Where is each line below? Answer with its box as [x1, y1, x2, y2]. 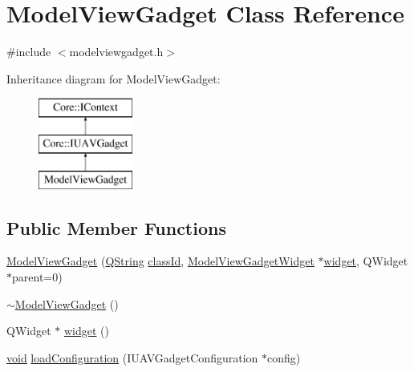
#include [6, 43, 51, 60]
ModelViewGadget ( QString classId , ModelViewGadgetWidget [6, 253, 315, 269]
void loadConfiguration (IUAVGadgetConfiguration [6, 349, 258, 366]
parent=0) [12, 269, 63, 285]
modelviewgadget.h [69, 43, 164, 60]
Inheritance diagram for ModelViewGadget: [6, 70, 221, 87]
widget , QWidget [323, 253, 408, 269]
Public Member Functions [6, 215, 226, 240]
